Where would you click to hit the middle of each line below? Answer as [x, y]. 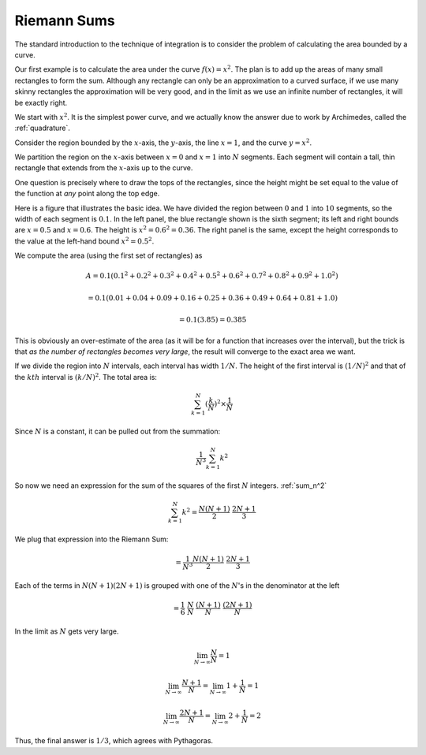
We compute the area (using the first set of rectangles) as [108, 255]
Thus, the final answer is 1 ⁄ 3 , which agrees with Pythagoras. [114, 741]
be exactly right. [41, 102]
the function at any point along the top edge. [87, 194]
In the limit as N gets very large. [67, 631]
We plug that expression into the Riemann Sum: [92, 539]
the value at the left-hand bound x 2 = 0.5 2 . [84, 241]
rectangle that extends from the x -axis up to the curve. [104, 168]
